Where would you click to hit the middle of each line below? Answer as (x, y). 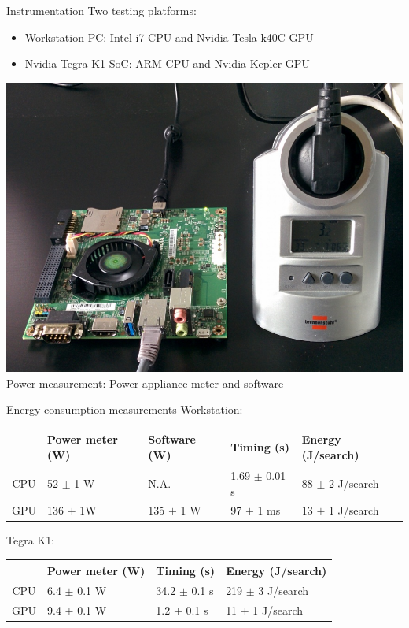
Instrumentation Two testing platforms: (101, 10)
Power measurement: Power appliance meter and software (145, 383)
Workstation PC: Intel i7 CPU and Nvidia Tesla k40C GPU (169, 37)
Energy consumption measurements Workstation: (125, 409)
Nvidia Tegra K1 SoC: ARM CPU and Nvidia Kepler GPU (167, 63)
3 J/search (284, 591)
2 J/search (354, 483)
